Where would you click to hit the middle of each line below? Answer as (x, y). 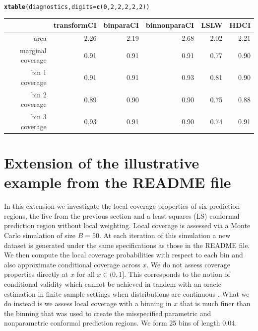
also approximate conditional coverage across (72, 264)
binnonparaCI (170, 25)
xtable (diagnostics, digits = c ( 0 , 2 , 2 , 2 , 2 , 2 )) (77, 7)
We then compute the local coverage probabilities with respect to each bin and (124, 255)
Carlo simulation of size (40, 235)
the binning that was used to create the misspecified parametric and (108, 313)
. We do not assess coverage (188, 264)
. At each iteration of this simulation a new (165, 235)
